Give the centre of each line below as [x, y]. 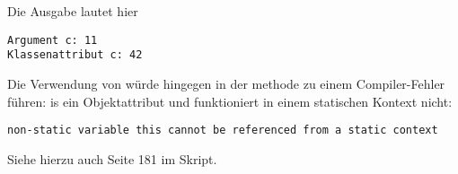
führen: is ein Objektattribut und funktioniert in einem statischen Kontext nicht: [230, 101]
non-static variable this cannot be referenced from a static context [223, 130]
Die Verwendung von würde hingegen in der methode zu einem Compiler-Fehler [226, 83]
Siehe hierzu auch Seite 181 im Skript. [112, 158]
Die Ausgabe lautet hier [73, 11]
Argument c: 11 [53, 40]
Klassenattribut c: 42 [75, 55]
